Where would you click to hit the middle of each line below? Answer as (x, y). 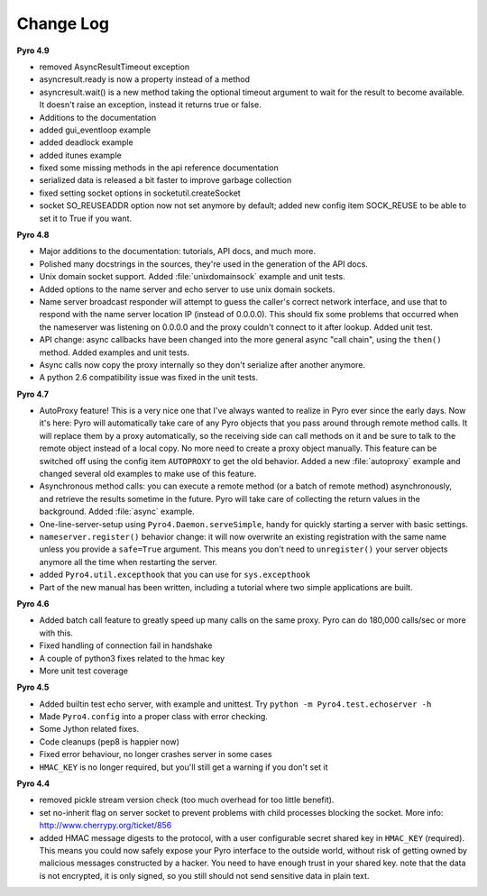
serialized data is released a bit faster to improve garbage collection (165, 180)
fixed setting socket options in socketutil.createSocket (140, 193)
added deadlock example (87, 142)
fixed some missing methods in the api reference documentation (159, 168)
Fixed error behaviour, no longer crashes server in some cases (156, 754)
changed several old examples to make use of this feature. (148, 474)
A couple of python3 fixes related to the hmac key (132, 658)
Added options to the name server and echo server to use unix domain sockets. (187, 289)
